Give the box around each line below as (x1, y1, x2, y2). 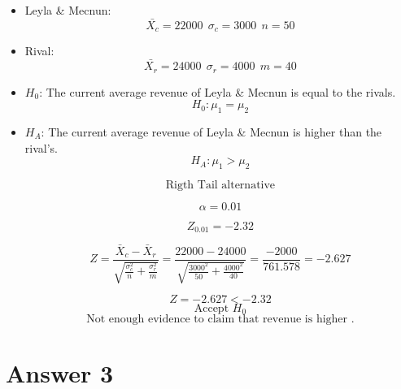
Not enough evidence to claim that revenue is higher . (86, 313, 355, 326)
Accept (194, 303, 229, 315)
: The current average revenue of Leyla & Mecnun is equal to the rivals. (39, 83, 396, 100)
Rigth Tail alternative (165, 179, 276, 191)
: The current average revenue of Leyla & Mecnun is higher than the (41, 123, 382, 140)
